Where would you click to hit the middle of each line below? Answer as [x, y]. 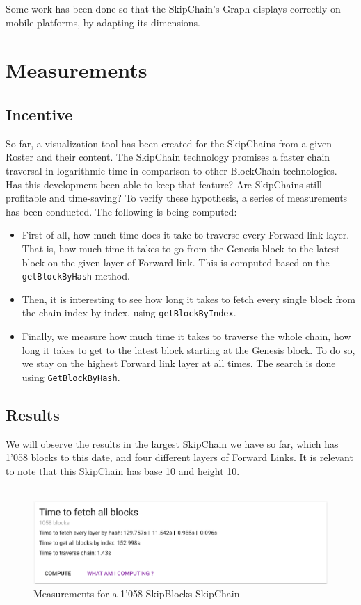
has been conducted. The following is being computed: [121, 211]
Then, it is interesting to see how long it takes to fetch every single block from [188, 299]
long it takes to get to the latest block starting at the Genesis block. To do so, [188, 349]
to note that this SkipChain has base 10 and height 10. [123, 470]
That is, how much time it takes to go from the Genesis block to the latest [181, 248]
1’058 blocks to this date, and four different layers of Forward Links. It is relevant [179, 457]
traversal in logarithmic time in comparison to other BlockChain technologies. [171, 170]
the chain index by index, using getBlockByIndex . [129, 313]
